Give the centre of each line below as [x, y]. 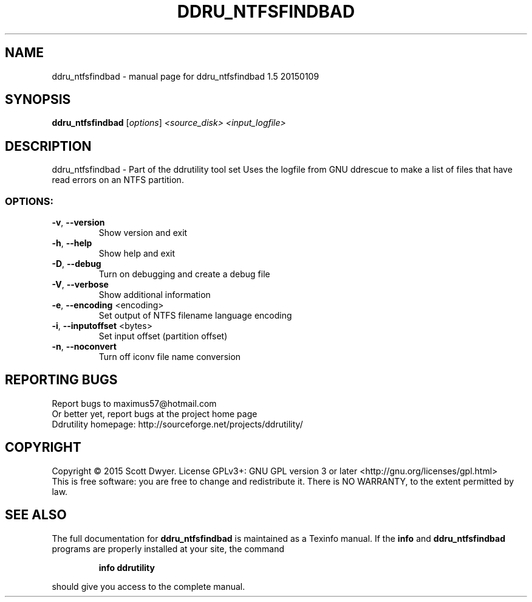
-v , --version [78, 223]
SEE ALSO [36, 515]
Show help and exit [137, 254]
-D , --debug [77, 264]
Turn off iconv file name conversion [170, 357]
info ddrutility [127, 567]
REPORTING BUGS [61, 380]
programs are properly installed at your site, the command [168, 548]
